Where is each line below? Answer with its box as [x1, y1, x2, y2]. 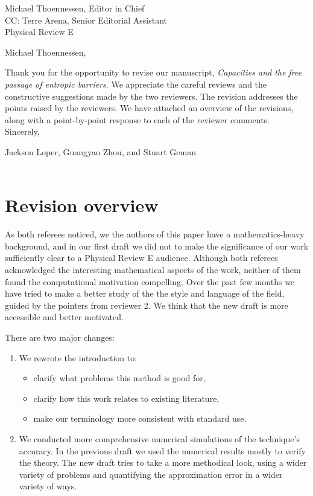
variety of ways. [19, 480, 77, 492]
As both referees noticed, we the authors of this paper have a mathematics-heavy [5, 228, 305, 240]
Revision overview [5, 193, 159, 217]
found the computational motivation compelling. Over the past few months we [5, 275, 295, 288]
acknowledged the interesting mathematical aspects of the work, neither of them [5, 263, 301, 276]
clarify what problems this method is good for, [33, 372, 206, 384]
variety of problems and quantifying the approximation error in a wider [19, 468, 283, 480]
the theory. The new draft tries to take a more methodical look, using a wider [19, 456, 307, 469]
